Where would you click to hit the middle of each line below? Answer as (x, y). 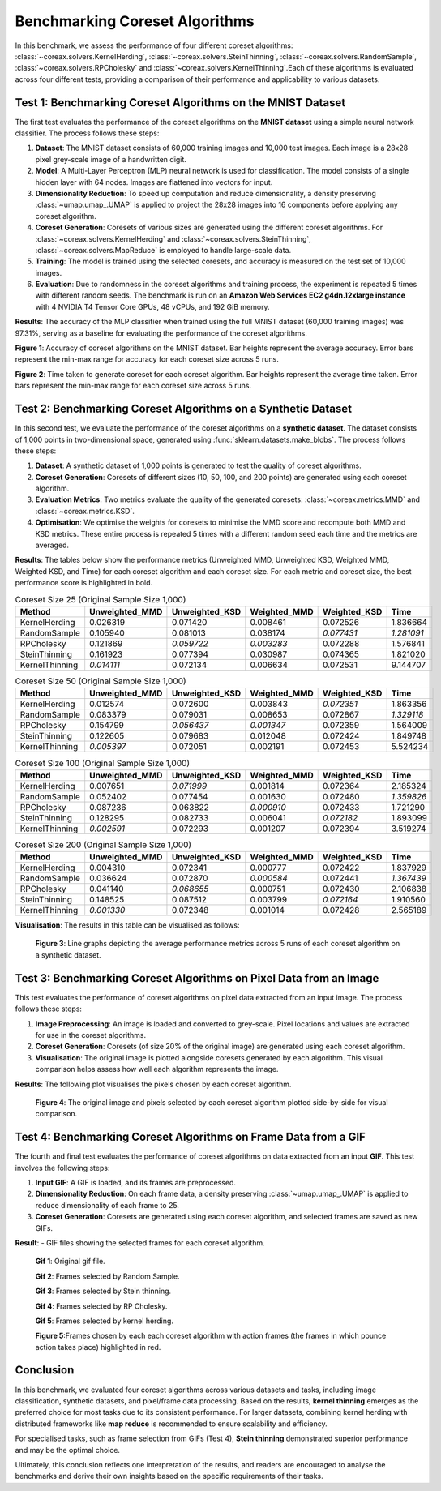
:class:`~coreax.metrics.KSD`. (85, 511)
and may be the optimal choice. (68, 1450)
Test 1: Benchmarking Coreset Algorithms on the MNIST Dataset (180, 103)
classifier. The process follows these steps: (87, 133)
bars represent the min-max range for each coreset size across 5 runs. (133, 386)
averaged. (52, 545)
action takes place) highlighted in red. (98, 1347)
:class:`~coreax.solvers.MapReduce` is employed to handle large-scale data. (163, 250)
